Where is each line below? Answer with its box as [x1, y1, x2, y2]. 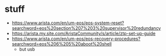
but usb [19, 46, 35, 52]
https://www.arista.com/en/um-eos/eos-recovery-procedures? [11, 36, 141, 42]
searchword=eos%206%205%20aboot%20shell [11, 41, 112, 47]
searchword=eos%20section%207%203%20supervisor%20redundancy [11, 25, 161, 31]
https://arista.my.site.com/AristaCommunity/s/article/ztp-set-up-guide [11, 30, 156, 36]
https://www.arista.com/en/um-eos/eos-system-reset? [11, 20, 124, 26]
